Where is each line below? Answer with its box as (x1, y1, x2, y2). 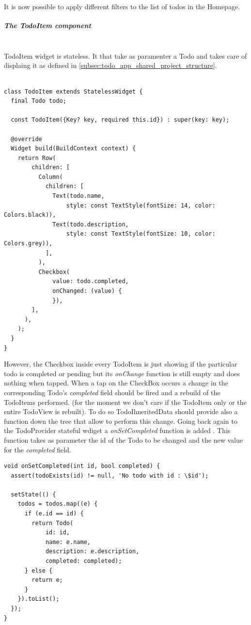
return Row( (17, 154, 56, 161)
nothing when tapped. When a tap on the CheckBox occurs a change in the (4, 378, 228, 388)
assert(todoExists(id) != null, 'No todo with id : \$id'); (11, 472, 209, 479)
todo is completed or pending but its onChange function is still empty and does (4, 368, 240, 378)
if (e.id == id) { (24, 510, 84, 517)
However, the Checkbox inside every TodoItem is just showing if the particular (4, 359, 237, 369)
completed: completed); (45, 558, 122, 565)
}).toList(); (17, 595, 60, 603)
